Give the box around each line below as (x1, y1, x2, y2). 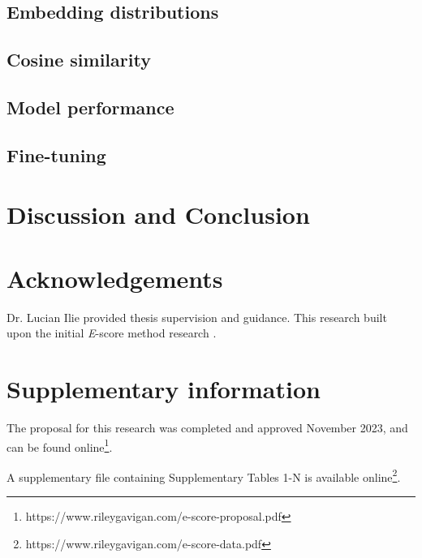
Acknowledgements (6, 261, 223, 294)
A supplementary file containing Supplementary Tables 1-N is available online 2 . (6, 466, 401, 485)
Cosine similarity (6, 47, 151, 72)
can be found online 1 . (6, 436, 113, 455)
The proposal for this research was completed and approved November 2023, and (6, 418, 408, 436)
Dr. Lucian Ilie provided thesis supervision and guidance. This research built (6, 308, 387, 325)
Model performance (6, 94, 174, 119)
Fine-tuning (6, 142, 106, 167)
